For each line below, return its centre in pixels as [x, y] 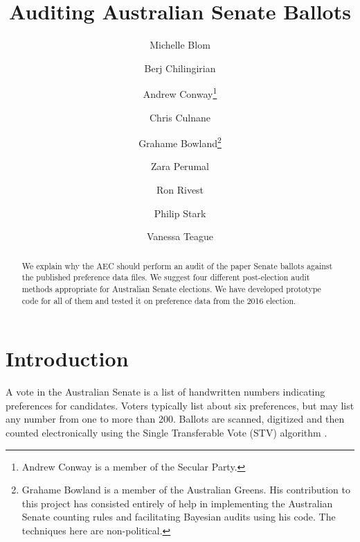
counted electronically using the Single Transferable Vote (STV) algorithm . [166, 432]
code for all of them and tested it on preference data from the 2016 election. [159, 300]
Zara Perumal [180, 166]
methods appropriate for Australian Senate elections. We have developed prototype [171, 288]
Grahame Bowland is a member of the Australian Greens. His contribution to [186, 490]
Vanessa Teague [180, 236]
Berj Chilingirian [180, 68]
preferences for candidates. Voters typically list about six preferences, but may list [180, 405]
